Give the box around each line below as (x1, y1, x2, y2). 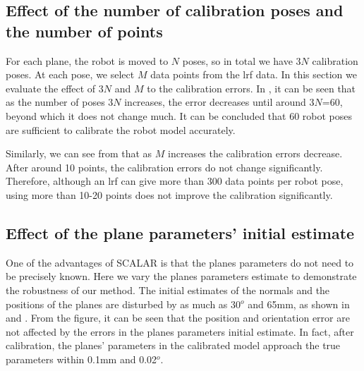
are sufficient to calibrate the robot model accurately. (6, 122, 236, 137)
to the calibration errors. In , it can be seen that (147, 80, 356, 95)
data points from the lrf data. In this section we (150, 67, 357, 82)
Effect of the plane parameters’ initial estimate (6, 221, 355, 243)
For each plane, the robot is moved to (6, 53, 169, 68)
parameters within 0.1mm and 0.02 (6, 351, 157, 366)
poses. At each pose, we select (6, 67, 135, 82)
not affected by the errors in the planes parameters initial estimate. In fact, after (6, 324, 354, 339)
